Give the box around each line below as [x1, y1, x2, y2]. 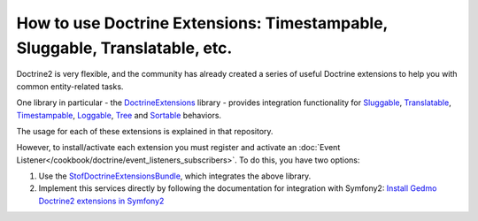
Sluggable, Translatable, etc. [16, 38, 233, 57]
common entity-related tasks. [16, 80, 124, 92]
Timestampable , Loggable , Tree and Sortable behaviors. [16, 110, 221, 120]
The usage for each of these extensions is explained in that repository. [16, 126, 274, 136]
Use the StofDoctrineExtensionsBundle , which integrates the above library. [38, 171, 312, 181]
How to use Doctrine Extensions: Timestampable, [16, 13, 389, 33]
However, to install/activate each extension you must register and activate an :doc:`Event [16, 142, 341, 153]
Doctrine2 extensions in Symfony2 [38, 195, 165, 206]
